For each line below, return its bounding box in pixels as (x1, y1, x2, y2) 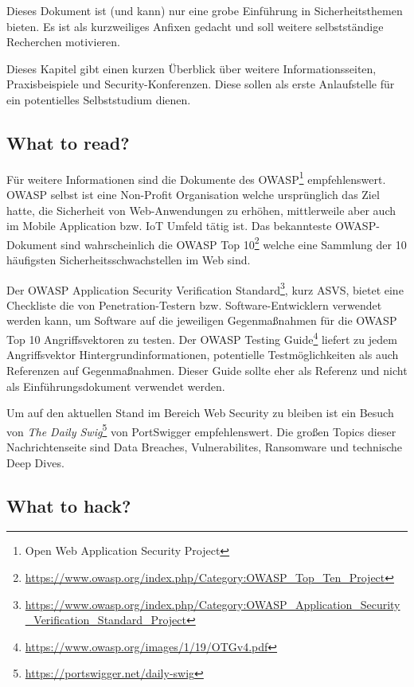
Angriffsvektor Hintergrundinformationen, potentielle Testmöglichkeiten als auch (6, 346, 399, 363)
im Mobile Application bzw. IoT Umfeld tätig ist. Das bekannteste (6, 217, 332, 234)
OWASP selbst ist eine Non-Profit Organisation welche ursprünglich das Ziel (6, 186, 380, 203)
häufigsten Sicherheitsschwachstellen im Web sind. (6, 252, 251, 268)
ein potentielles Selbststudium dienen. (6, 91, 191, 107)
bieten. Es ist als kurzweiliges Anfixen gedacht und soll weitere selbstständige (6, 18, 384, 34)
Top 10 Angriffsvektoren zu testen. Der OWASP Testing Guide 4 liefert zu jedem (6, 329, 397, 347)
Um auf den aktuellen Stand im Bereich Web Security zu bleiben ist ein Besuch (6, 404, 394, 421)
